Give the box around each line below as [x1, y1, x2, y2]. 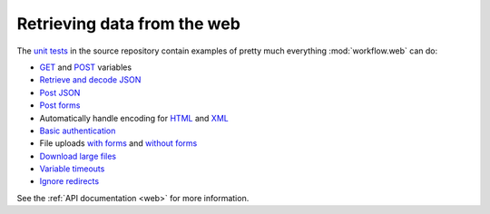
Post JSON [39, 87, 81, 98]
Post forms [39, 100, 81, 111]
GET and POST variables [39, 62, 132, 73]
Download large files [39, 151, 117, 161]
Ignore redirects [39, 176, 100, 187]
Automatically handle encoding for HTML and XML [39, 112, 229, 123]
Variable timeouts [39, 163, 105, 174]
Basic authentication [39, 125, 116, 136]
